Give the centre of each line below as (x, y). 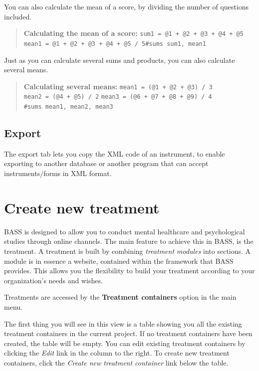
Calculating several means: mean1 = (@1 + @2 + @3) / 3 (118, 86)
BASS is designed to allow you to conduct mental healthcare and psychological (125, 231)
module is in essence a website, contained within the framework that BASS (119, 261)
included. (18, 16)
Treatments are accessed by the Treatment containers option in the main (120, 297)
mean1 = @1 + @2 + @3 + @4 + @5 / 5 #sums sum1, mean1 (115, 44)
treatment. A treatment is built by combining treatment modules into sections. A (128, 251)
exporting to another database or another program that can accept (106, 163)
